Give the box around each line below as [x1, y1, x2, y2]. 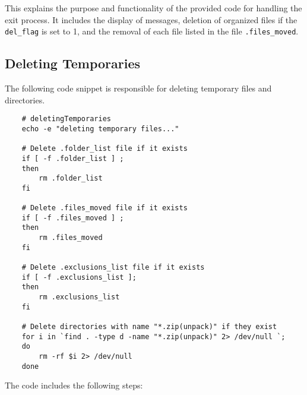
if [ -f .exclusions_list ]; [21, 273, 137, 282]
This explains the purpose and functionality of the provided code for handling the [5, 2, 302, 14]
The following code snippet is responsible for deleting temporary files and [5, 82, 272, 94]
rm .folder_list [39, 174, 103, 183]
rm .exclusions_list [39, 293, 120, 302]
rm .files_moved [39, 233, 103, 242]
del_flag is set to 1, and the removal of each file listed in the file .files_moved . [5, 25, 299, 37]
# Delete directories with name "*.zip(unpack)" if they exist [21, 323, 277, 331]
